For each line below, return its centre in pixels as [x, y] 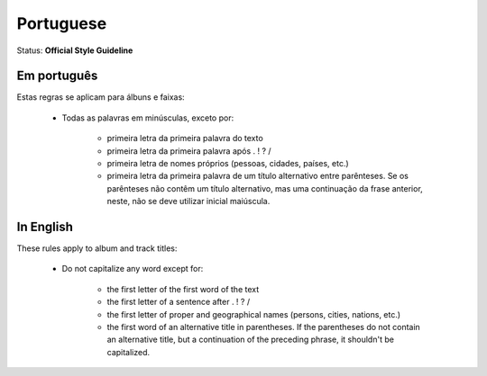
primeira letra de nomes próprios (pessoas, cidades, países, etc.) [228, 164]
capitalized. [129, 352]
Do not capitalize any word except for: [133, 269]
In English [45, 227]
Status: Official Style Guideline [75, 50]
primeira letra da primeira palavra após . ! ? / [189, 151]
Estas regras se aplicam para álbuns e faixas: [101, 97]
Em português [57, 76]
